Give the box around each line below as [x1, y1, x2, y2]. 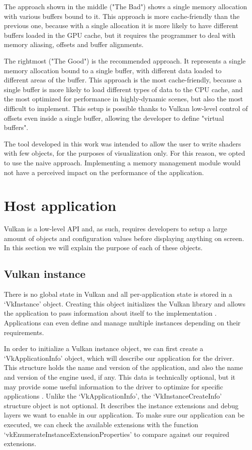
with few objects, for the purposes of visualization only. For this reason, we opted [4, 148, 245, 158]
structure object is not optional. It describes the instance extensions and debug [4, 400, 239, 410]
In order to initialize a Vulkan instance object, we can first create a [4, 343, 204, 354]
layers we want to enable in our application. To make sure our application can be [4, 410, 245, 420]
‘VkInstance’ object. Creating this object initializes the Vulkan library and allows [4, 298, 246, 308]
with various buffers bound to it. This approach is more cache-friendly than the [4, 11, 240, 21]
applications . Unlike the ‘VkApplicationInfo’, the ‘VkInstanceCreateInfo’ [4, 391, 222, 401]
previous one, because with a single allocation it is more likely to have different [4, 20, 238, 31]
